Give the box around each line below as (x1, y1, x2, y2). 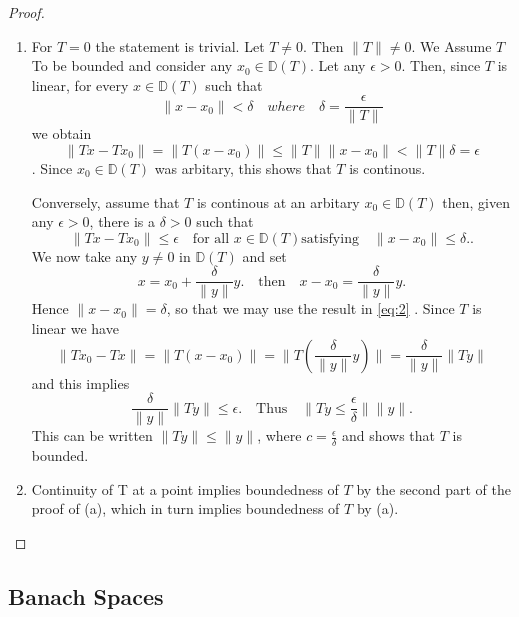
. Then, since (401, 55, 481, 76)
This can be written (31, 425, 153, 446)
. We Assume (411, 35, 492, 56)
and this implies (31, 372, 130, 393)
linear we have (31, 318, 119, 339)
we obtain (31, 123, 92, 144)
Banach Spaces (8, 580, 164, 611)
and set (242, 245, 287, 266)
